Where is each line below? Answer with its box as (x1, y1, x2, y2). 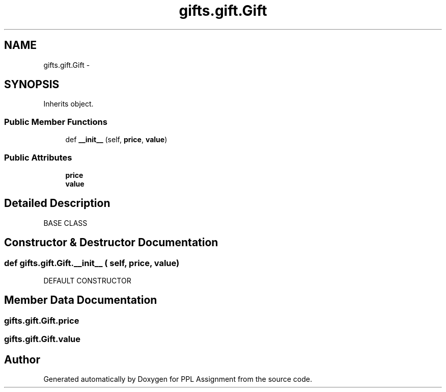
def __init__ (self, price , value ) (65, 135, 168, 144)
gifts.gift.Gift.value (4, 334, 81, 345)
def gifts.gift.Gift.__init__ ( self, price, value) (4, 257, 180, 268)
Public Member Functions (4, 116, 107, 127)
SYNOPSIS (4, 78, 60, 91)
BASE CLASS (43, 218, 88, 227)
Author (4, 353, 40, 366)
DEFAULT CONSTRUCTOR (43, 276, 131, 285)
